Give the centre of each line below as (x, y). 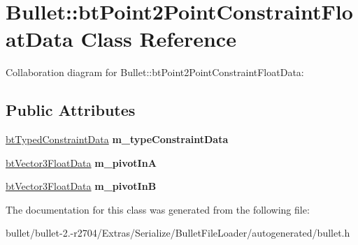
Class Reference (158, 39)
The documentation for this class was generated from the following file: (158, 209)
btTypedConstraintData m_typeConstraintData (117, 139)
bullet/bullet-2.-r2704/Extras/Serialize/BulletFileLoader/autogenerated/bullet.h (178, 233)
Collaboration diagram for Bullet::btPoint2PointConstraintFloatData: (155, 72)
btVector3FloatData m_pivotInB (81, 186)
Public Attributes (71, 110)
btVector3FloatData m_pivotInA (81, 162)
